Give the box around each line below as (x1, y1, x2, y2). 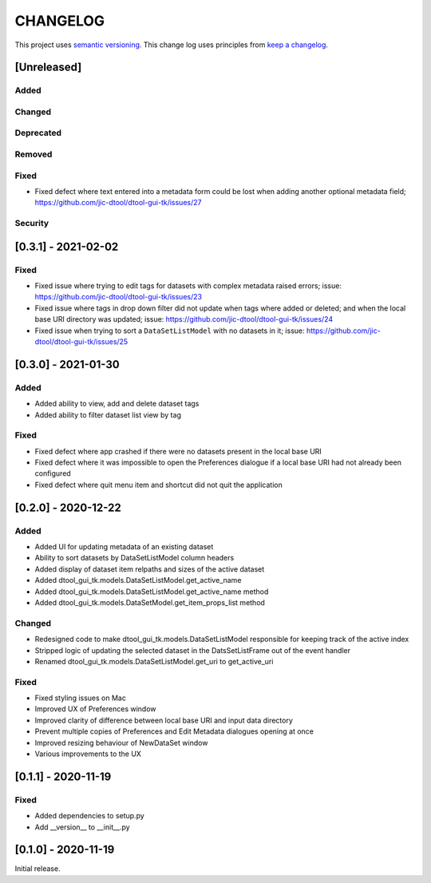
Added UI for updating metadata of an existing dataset (34, 542, 214, 552)
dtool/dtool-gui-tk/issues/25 (34, 337, 129, 346)
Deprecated (14, 128, 62, 139)
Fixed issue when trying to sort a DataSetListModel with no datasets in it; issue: (34, 326, 305, 335)
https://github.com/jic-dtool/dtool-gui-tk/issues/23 (34, 292, 203, 302)
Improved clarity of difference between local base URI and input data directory (34, 715, 293, 725)
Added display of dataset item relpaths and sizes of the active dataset (34, 564, 265, 574)
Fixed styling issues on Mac (34, 693, 127, 703)
